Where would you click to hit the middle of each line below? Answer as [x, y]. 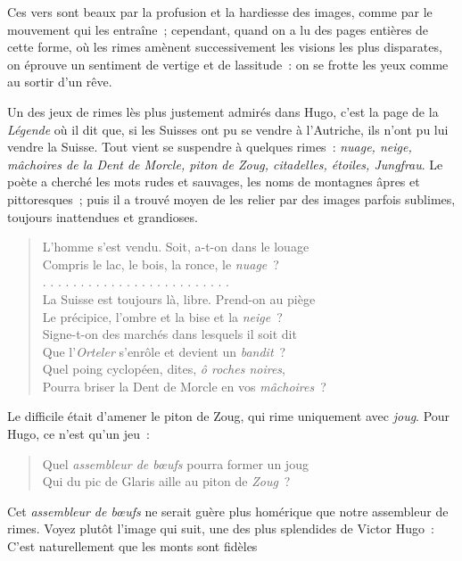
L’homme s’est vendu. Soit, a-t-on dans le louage [176, 247]
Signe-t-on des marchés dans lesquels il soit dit [169, 334]
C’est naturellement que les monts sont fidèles [132, 546]
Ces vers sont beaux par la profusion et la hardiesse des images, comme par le [220, 12]
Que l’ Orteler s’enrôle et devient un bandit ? [164, 351]
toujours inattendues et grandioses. [103, 216]
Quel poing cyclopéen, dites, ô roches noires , [164, 369]
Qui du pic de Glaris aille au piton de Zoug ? [166, 481]
